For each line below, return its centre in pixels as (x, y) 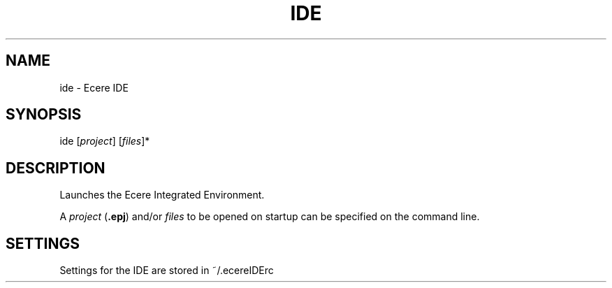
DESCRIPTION (56, 168)
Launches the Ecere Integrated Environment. (162, 195)
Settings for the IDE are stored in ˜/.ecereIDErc (167, 271)
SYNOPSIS (44, 115)
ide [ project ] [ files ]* (105, 141)
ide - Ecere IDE (94, 87)
